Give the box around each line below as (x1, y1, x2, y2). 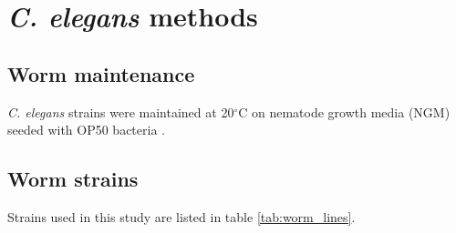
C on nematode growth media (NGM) (238, 102, 451, 121)
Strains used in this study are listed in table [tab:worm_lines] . (7, 207, 356, 226)
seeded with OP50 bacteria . (7, 120, 165, 139)
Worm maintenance (7, 59, 195, 87)
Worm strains (7, 165, 139, 193)
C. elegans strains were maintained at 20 (7, 102, 234, 121)
